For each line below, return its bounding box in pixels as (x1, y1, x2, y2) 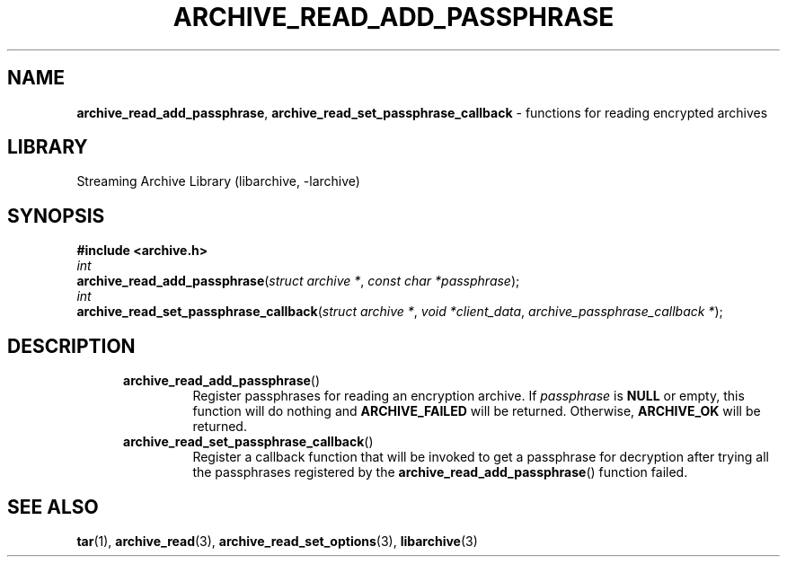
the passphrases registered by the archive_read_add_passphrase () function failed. (192, 464, 688, 480)
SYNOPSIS (7, 204, 105, 227)
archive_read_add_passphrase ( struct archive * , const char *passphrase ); (76, 273, 520, 289)
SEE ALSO (7, 495, 99, 518)
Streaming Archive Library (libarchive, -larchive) (76, 173, 360, 189)
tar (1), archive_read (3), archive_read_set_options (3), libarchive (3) (76, 533, 478, 549)
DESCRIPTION (7, 334, 136, 357)
